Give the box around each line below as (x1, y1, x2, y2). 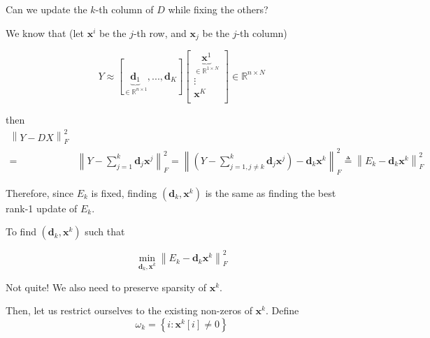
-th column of (95, 2, 154, 16)
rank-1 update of (6, 200, 78, 215)
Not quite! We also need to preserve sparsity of (6, 279, 207, 294)
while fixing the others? (168, 2, 268, 16)
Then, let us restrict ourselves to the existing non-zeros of (6, 303, 252, 318)
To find (6, 224, 36, 239)
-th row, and (133, 25, 187, 40)
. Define (265, 303, 299, 318)
